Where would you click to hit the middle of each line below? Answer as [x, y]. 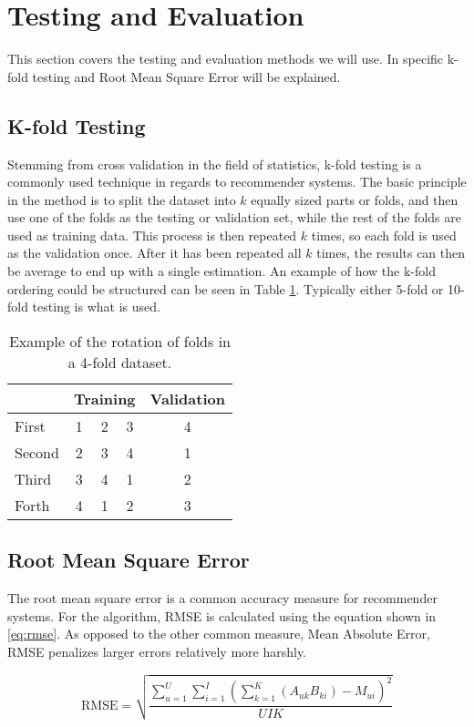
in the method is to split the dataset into [122, 199]
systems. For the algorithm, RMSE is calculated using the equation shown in [222, 615]
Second [37, 452]
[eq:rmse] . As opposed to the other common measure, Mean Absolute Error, [219, 634]
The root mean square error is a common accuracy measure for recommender [222, 598]
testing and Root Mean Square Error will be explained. [186, 76]
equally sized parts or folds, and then [355, 199]
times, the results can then [391, 253]
